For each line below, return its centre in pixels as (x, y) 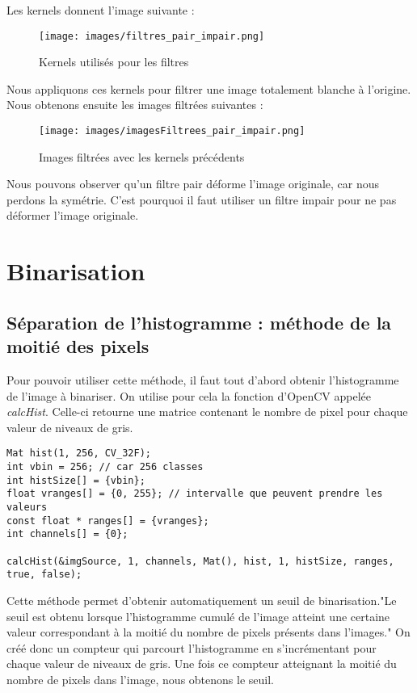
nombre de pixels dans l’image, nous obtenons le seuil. (140, 679)
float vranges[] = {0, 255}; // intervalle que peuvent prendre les (195, 494)
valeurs (27, 508)
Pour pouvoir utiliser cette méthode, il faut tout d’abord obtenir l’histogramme (203, 380)
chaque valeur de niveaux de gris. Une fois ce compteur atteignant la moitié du (202, 664)
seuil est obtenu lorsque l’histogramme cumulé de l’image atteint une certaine (198, 616)
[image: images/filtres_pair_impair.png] (152, 36)
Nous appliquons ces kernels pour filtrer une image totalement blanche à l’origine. (209, 88)
